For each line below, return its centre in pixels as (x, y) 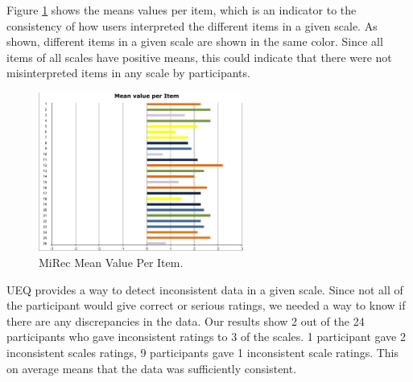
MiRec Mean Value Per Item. (111, 263)
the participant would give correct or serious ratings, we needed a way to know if (206, 305)
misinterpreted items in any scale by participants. (128, 73)
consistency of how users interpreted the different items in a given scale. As (192, 25)
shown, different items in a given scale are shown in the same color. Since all (195, 41)
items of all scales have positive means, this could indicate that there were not (199, 57)
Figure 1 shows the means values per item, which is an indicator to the (182, 10)
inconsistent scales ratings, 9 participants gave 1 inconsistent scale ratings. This (203, 353)
